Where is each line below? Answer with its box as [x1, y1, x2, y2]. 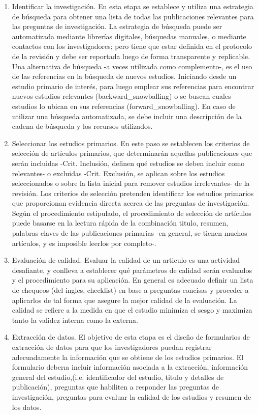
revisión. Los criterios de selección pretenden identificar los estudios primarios [12, 187, 254, 198]
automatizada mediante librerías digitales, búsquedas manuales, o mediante [12, 31, 246, 41]
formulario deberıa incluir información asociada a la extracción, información [12, 362, 248, 372]
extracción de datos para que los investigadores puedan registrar [12, 342, 212, 352]
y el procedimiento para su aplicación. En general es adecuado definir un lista [12, 274, 253, 285]
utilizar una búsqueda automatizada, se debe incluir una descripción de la [12, 111, 242, 121]
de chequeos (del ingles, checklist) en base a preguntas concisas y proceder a [12, 285, 249, 295]
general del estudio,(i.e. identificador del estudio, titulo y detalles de [12, 371, 224, 382]
